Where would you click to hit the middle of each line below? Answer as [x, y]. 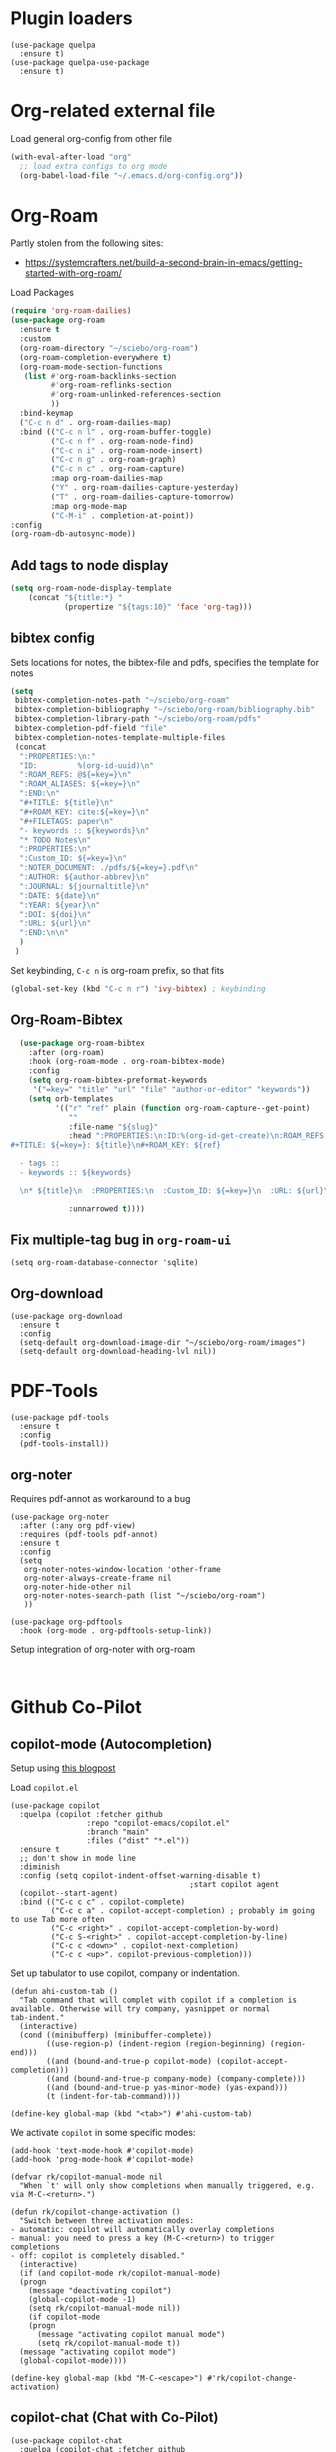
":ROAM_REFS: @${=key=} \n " [75, 775]
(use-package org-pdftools [66, 1622]
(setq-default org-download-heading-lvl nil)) [118, 1352]
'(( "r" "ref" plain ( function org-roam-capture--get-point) [182, 1108]
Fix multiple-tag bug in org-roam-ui [121, 1240]
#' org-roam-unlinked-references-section [136, 395]
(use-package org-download [66, 1317]
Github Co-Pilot [76, 1707]
